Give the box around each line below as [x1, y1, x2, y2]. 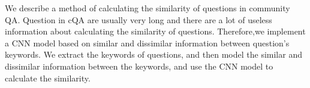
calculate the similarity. [5, 71, 91, 84]
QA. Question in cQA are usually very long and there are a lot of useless [5, 13, 272, 26]
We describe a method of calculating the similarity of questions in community [5, 2, 290, 14]
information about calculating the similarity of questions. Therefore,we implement [5, 25, 306, 37]
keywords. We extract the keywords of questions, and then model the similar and [5, 48, 302, 61]
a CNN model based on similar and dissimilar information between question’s [5, 36, 290, 49]
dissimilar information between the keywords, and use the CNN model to [5, 59, 273, 72]
